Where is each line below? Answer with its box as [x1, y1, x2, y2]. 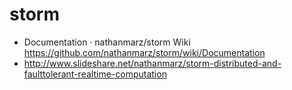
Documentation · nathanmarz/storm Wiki [23, 36, 191, 48]
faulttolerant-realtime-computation [23, 68, 167, 80]
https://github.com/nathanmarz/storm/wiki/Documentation [23, 46, 266, 58]
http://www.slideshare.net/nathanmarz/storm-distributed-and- [23, 57, 282, 69]
